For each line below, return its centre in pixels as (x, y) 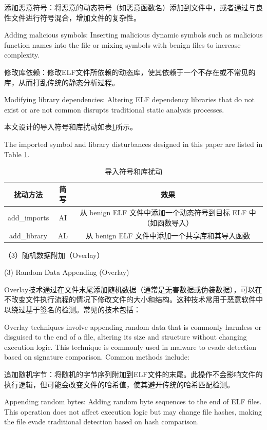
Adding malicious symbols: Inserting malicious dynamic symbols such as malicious (133, 35)
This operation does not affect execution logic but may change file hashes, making (133, 411)
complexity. (22, 55)
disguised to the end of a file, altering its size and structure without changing (126, 337)
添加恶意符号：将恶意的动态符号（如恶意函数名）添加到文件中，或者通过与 (130, 7)
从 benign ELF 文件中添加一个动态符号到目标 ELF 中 (168, 212)
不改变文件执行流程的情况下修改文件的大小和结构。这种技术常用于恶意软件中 (133, 299)
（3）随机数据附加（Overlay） (54, 255)
